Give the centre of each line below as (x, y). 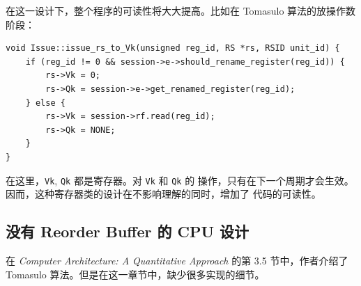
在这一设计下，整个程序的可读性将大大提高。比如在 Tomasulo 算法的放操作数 (181, 10)
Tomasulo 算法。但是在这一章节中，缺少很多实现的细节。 (135, 274)
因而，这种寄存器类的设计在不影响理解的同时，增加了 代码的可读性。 (163, 194)
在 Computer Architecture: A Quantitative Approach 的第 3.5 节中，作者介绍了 (177, 260)
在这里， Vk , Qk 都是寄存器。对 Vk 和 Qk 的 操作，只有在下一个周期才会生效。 (180, 180)
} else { (45, 103)
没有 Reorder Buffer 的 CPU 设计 (128, 231)
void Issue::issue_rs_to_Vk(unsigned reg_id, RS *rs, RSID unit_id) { (173, 48)
